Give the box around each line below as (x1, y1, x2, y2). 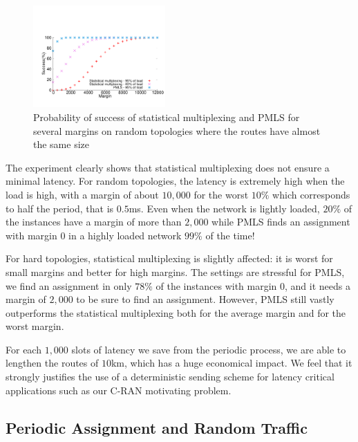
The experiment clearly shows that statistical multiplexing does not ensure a (6, 160, 330, 174)
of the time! (205, 228, 255, 242)
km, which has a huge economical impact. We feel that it (111, 356, 352, 370)
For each (6, 342, 41, 356)
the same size (33, 137, 90, 151)
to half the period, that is (6, 201, 114, 215)
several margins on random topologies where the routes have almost (33, 123, 321, 138)
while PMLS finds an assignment (211, 214, 350, 229)
